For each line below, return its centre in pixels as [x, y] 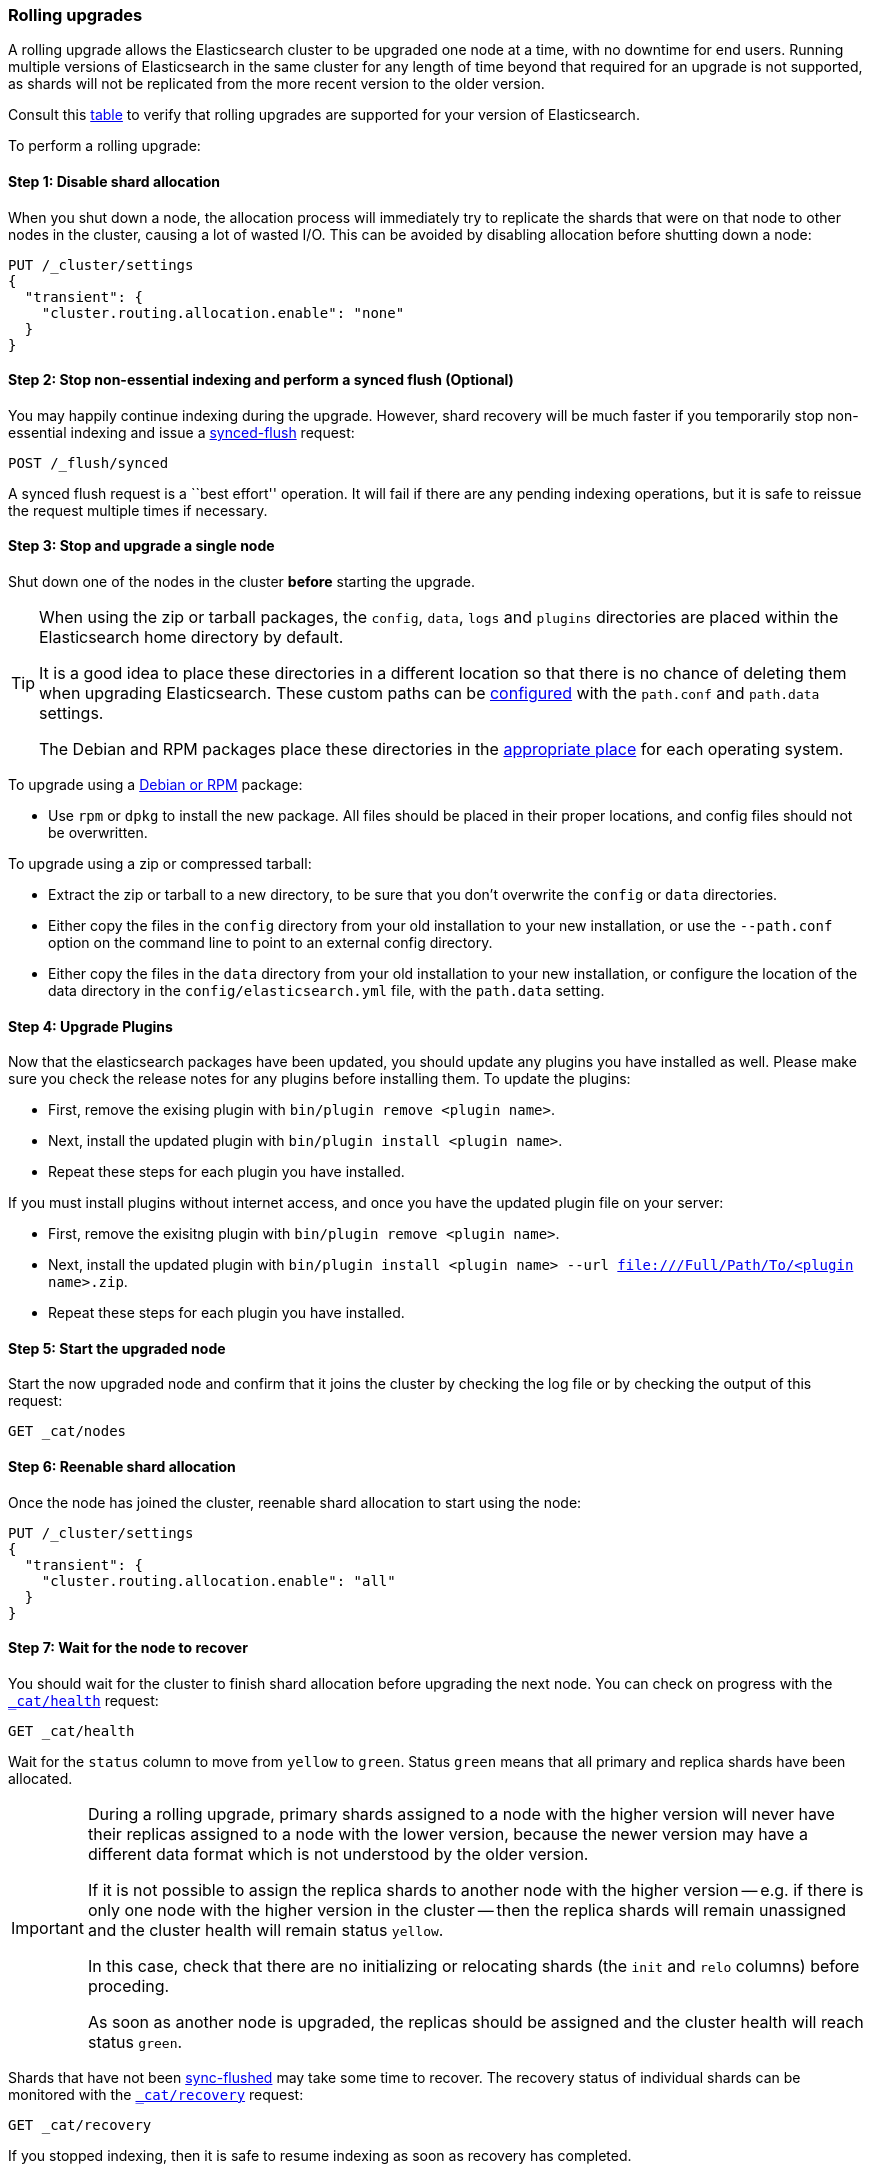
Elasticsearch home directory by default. [191, 637]
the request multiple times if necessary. [138, 510]
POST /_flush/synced [88, 462]
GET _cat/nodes [67, 1431]
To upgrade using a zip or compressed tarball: [160, 864]
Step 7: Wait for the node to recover [128, 1648]
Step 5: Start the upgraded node [117, 1348]
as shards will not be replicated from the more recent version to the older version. [276, 84]
